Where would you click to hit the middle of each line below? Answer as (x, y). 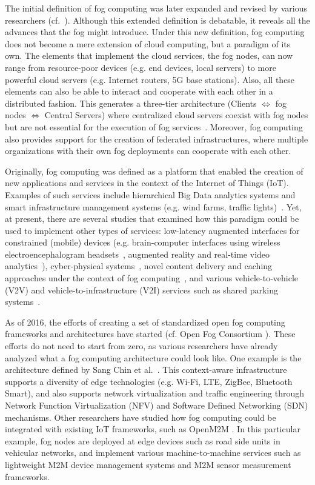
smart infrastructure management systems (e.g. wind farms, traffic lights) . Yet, (153, 206)
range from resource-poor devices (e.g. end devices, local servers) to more (141, 67)
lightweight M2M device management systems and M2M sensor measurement (148, 464)
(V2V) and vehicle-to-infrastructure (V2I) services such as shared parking (142, 289)
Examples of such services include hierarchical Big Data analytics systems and (150, 194)
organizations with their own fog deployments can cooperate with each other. (148, 151)
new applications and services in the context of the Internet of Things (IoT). (147, 183)
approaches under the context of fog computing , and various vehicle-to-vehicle (152, 278)
